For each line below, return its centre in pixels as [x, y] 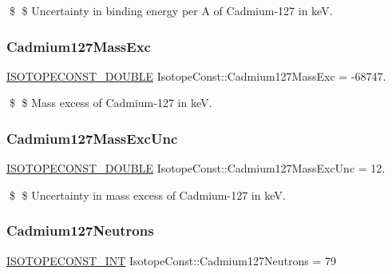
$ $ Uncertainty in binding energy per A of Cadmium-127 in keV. [171, 10]
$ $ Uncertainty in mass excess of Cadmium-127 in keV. [147, 195]
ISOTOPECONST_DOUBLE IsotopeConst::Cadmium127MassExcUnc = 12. [196, 168]
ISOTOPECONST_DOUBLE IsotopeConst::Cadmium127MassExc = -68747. [196, 75]
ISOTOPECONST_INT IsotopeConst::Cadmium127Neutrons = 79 [171, 260]
